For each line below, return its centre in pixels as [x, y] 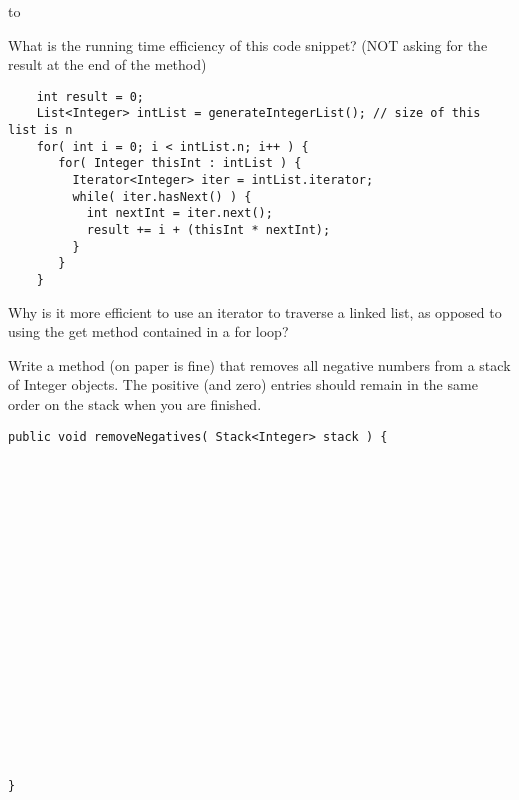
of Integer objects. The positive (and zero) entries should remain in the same [243, 384]
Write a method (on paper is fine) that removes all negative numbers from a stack [259, 364]
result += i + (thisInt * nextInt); [208, 230]
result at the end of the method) [107, 64]
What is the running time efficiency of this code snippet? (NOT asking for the [248, 44]
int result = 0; [90, 96]
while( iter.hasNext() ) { [162, 196]
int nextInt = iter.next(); [179, 213]
